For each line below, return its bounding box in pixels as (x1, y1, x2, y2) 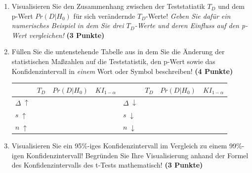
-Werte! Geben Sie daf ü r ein (146, 10, 231, 21)
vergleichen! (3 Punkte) (29, 30, 105, 40)
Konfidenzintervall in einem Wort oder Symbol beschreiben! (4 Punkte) (11, 66, 233, 76)
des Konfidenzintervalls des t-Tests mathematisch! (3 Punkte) (11, 160, 203, 170)
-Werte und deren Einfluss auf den (134, 20, 239, 31)
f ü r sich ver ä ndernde (73, 10, 135, 21)
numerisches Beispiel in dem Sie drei (11, 20, 124, 31)
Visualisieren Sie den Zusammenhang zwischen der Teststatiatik (11, 1, 205, 11)
